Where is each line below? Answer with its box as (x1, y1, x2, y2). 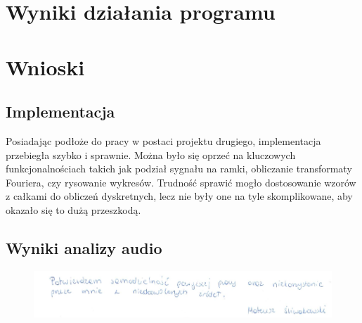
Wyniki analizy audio (6, 236, 162, 258)
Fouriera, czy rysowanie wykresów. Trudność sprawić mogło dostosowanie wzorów (6, 175, 356, 189)
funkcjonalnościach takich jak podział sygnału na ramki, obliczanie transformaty (6, 161, 352, 176)
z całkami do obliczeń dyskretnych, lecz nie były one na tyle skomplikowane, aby (6, 189, 353, 203)
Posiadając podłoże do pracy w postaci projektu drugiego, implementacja (6, 133, 321, 148)
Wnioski (6, 52, 85, 81)
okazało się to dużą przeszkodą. (6, 202, 141, 217)
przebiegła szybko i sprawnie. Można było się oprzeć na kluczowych (6, 147, 296, 162)
